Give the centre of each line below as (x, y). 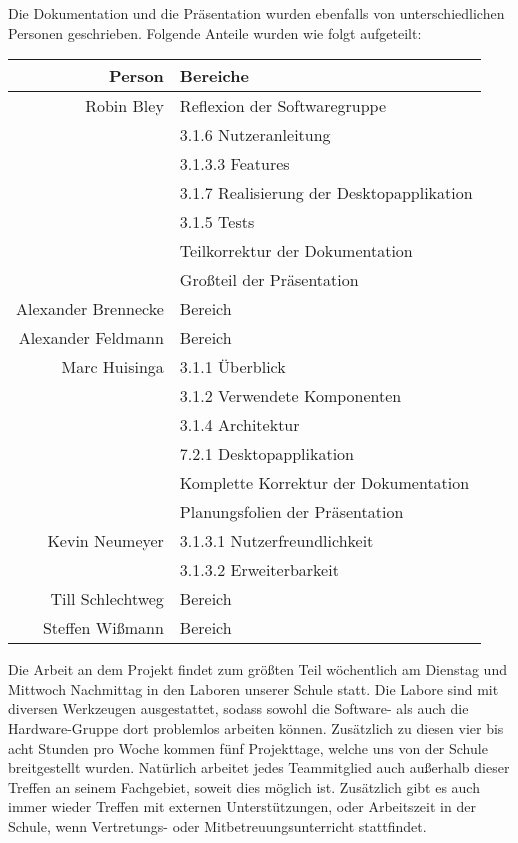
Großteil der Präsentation (269, 280)
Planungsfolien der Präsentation (291, 512)
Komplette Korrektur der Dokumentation (324, 483)
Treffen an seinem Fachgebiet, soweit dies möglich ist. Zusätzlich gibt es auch (244, 786)
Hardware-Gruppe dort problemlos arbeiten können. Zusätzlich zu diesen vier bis (256, 727)
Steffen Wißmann (103, 628)
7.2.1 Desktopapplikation (266, 454)
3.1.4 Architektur (239, 425)
